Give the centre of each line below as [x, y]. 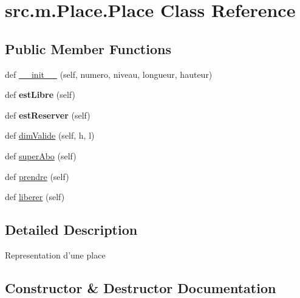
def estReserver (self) [48, 115]
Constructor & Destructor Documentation [141, 287]
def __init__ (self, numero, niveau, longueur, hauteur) [109, 74]
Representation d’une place [55, 255]
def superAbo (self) [41, 155]
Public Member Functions [88, 48]
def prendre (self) [37, 176]
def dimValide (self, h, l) [50, 135]
